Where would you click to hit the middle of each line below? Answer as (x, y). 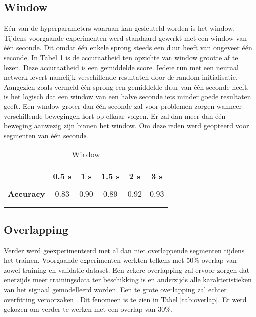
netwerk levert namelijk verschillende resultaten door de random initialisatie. (121, 77)
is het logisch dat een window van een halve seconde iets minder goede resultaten (128, 96)
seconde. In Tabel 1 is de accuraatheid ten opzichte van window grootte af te (121, 57)
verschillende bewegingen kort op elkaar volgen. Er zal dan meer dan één (115, 116)
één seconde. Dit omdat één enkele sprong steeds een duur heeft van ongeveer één (128, 48)
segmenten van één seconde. (46, 135)
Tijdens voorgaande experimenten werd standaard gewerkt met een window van (125, 38)
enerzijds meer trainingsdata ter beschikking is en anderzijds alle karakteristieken (128, 279)
